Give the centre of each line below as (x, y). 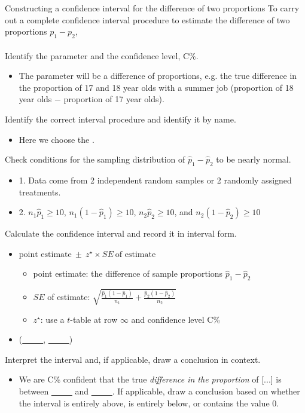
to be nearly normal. (254, 159)
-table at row (94, 319)
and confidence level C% (176, 319)
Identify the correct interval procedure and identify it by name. (121, 119)
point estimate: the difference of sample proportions (128, 273)
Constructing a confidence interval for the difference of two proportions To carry (152, 8)
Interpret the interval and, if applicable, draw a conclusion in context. (133, 359)
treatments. (40, 192)
